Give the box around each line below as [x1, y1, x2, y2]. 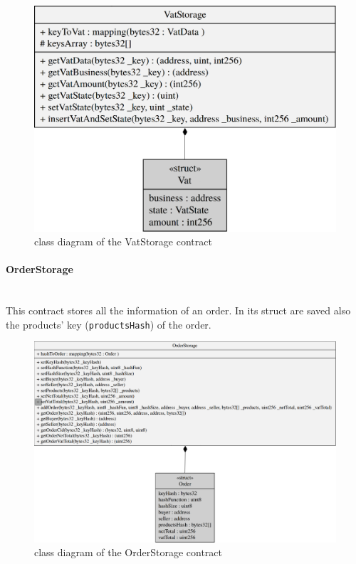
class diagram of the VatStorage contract [34, 234, 212, 249]
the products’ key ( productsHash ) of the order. [6, 316, 211, 331]
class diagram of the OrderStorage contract [34, 545, 223, 560]
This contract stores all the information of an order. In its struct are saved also [6, 303, 351, 318]
